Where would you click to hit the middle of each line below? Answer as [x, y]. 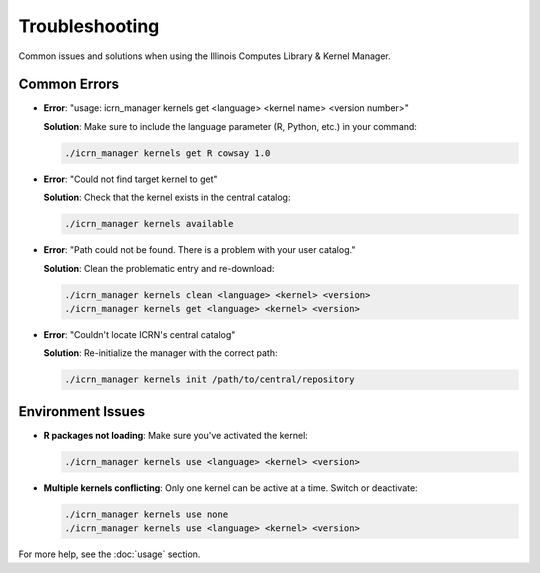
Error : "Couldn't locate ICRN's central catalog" [139, 334]
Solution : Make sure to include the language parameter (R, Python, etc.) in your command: [230, 126]
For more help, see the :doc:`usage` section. [109, 554]
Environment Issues [81, 411]
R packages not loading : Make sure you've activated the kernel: [176, 435]
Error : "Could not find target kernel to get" [131, 179]
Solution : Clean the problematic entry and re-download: [159, 268]
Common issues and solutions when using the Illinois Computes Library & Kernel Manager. [204, 56]
